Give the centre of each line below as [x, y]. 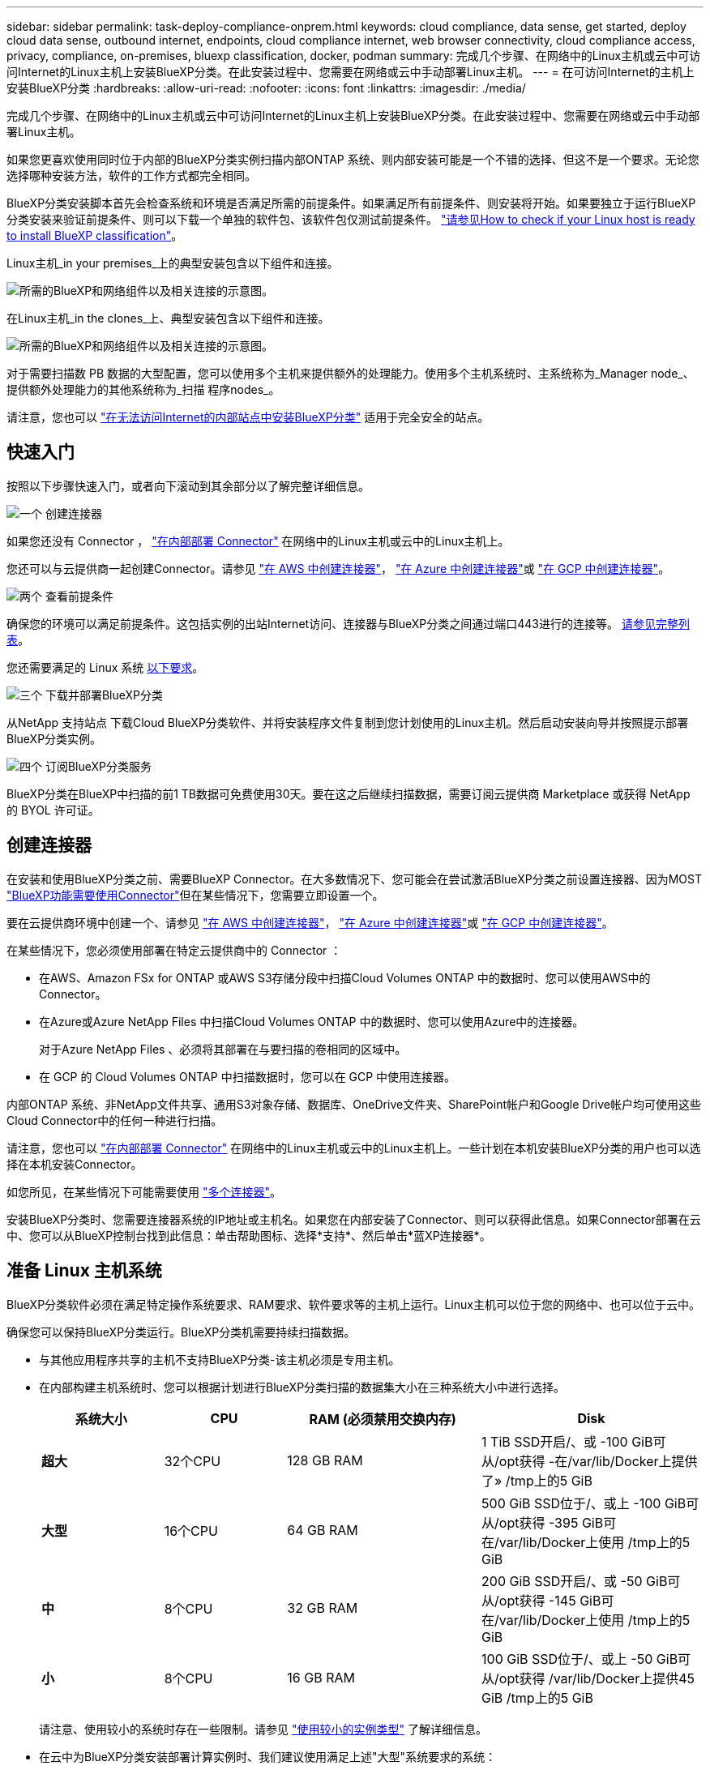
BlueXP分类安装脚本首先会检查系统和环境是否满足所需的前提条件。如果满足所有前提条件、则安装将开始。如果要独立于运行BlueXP [351, 203]
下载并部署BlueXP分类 [104, 695]
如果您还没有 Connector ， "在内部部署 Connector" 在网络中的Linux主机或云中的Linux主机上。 [258, 541]
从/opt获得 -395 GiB [543, 1522]
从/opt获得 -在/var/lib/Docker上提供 [590, 1461]
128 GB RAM [325, 1460]
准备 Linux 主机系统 [84, 1271]
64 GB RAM [323, 1530]
